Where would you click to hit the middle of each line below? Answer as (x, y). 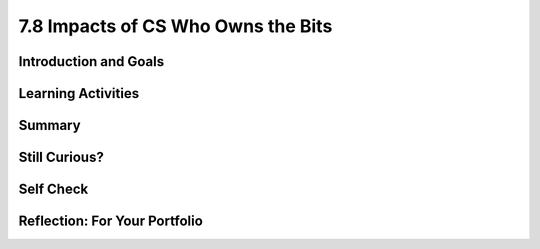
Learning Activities (79, 93)
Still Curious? (61, 157)
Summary (49, 125)
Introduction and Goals (91, 61)
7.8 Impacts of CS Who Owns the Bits (175, 26)
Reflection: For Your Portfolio (111, 221)
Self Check (53, 189)
